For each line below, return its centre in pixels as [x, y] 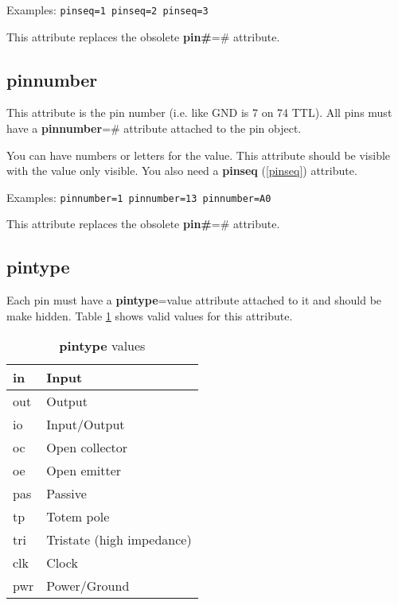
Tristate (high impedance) [119, 540]
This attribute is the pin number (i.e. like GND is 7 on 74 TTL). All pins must [199, 112]
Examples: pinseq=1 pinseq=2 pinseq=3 [107, 10]
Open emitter [84, 471]
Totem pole [78, 517]
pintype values [102, 346]
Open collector [87, 448]
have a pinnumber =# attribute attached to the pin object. [154, 128]
